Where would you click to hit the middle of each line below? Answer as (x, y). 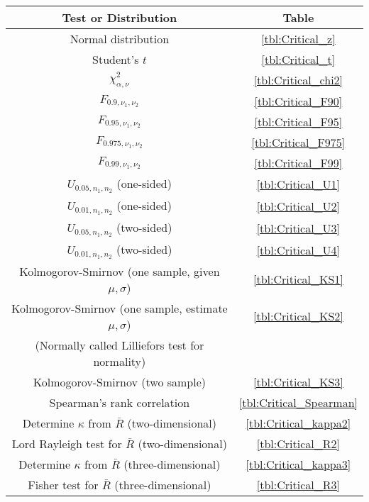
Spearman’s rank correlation (120, 402)
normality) (120, 361)
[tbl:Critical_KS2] (298, 316)
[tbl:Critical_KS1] (298, 279)
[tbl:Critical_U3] (298, 228)
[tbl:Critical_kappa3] (298, 464)
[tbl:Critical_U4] (298, 250)
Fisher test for (63, 484)
